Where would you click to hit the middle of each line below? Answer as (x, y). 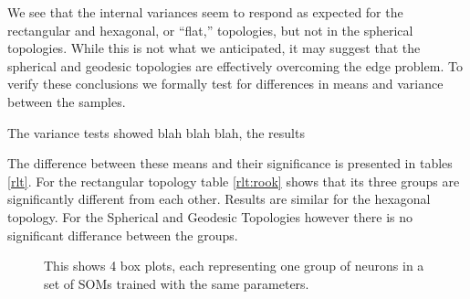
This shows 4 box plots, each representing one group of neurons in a (234, 266)
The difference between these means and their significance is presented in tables (230, 163)
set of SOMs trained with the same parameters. (177, 283)
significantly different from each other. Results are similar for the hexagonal (219, 199)
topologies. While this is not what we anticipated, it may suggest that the (214, 48)
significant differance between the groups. (123, 235)
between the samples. (67, 101)
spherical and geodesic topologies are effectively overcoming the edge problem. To (235, 65)
